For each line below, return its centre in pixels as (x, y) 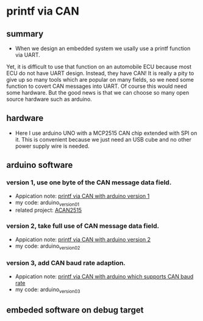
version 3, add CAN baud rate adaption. (66, 263)
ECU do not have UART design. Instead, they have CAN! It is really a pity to (100, 73)
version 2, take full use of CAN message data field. (83, 226)
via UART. (28, 55)
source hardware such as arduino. (49, 99)
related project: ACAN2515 (48, 210)
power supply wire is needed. (52, 146)
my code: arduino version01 (47, 203)
